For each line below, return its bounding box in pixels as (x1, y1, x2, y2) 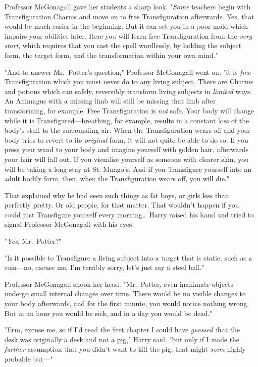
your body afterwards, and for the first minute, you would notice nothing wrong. (4, 298, 249, 309)
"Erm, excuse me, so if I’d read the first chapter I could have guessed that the (4, 324, 240, 335)
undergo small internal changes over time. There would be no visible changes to (4, 288, 246, 299)
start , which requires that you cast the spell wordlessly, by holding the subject (4, 40, 242, 51)
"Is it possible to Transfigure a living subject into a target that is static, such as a (4, 252, 252, 262)
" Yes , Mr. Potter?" (4, 236, 62, 246)
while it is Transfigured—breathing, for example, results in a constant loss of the (4, 115, 249, 125)
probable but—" (4, 354, 53, 364)
